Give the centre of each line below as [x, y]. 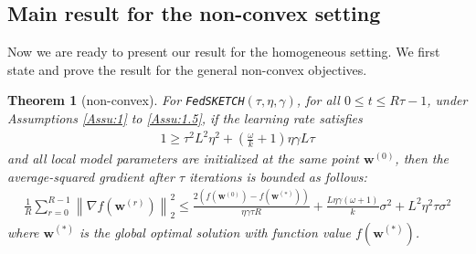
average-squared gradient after [91, 176]
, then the [422, 159]
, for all [318, 100]
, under [447, 100]
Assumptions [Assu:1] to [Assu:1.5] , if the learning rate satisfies [185, 118]
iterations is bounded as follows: [278, 176]
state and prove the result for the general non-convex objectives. [187, 69]
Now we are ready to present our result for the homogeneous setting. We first [224, 52]
